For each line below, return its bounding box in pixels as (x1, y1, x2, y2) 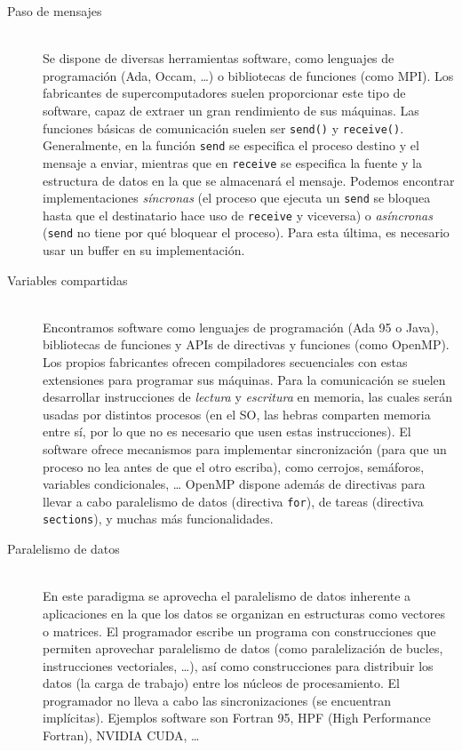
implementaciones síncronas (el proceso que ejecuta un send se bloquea (43, 188, 431, 207)
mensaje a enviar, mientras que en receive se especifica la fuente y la (43, 153, 422, 172)
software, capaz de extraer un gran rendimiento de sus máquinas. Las (43, 100, 419, 119)
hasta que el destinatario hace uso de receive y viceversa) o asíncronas (43, 205, 433, 224)
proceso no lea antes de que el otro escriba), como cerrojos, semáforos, (43, 457, 425, 475)
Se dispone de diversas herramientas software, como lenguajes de (43, 49, 394, 68)
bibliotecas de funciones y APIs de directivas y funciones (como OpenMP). (43, 335, 450, 354)
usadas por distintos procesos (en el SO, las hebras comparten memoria (43, 404, 431, 423)
